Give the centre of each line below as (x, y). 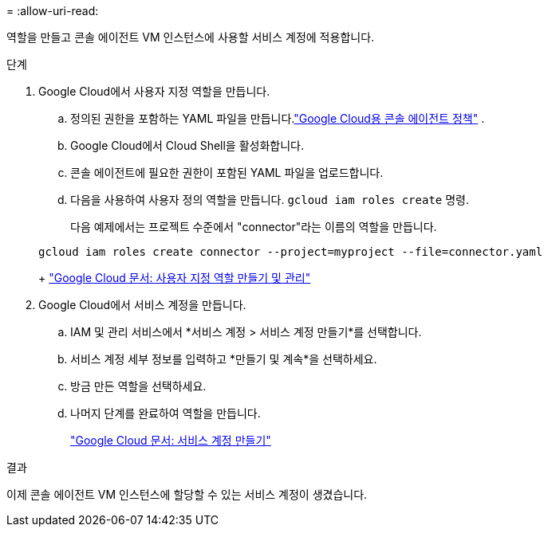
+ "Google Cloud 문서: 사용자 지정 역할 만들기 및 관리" (175, 278)
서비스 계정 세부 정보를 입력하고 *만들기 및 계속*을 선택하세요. (224, 359)
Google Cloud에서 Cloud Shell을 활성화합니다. (187, 145)
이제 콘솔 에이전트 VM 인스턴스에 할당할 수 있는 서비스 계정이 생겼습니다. (187, 494)
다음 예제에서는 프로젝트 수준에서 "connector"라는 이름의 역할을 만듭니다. (254, 227)
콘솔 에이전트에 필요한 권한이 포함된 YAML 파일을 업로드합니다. (227, 172)
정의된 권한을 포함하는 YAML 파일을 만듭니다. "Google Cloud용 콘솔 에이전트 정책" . (278, 118)
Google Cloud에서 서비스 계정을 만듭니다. (142, 305)
